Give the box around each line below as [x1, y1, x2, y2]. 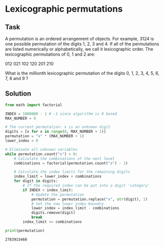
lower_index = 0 [5, 138, 38, 143]
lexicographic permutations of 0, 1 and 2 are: [5, 51, 95, 57]
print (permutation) [5, 228, 45, 233]
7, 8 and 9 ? [5, 76, 28, 81]
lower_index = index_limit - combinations [31, 206, 119, 211]
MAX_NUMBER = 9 [5, 116, 36, 121]
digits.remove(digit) [31, 210, 76, 215]
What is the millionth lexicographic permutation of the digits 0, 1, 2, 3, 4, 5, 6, [5, 70, 160, 76]
